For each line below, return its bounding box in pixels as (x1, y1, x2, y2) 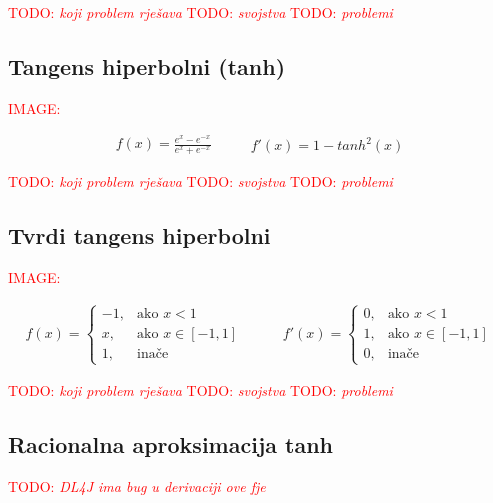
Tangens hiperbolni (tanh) (8, 50, 286, 81)
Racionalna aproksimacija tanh (8, 429, 333, 460)
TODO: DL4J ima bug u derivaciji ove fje (8, 476, 266, 497)
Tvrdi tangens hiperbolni (8, 220, 271, 251)
